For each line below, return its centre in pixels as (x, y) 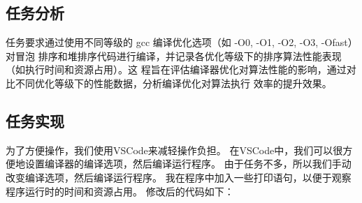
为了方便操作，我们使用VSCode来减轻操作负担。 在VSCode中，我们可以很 (174, 150)
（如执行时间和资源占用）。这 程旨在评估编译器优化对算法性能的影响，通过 (176, 69)
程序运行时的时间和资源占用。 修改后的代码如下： (120, 191)
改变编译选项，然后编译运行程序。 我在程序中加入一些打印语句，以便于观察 (179, 177)
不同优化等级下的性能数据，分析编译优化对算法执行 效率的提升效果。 (173, 83)
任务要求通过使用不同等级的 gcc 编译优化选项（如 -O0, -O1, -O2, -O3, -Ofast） (182, 42)
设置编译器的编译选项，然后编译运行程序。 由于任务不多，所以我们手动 (188, 164)
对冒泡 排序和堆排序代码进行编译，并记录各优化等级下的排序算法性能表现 (174, 55)
